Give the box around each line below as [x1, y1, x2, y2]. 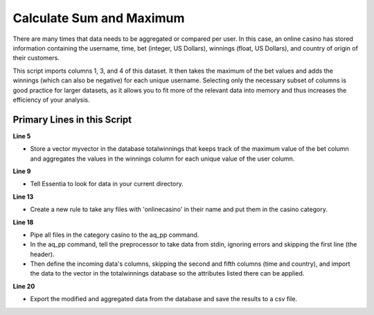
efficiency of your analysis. [12, 96, 90, 104]
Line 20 [12, 282, 35, 290]
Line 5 [12, 132, 31, 140]
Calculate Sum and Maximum [12, 10, 185, 26]
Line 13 [12, 192, 34, 201]
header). [30, 250, 55, 258]
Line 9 [12, 167, 31, 175]
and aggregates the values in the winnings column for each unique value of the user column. [30, 154, 295, 163]
